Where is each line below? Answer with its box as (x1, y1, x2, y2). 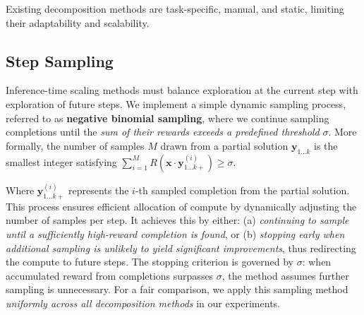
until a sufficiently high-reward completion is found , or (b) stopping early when (6, 226, 345, 241)
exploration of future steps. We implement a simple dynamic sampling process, (6, 96, 346, 111)
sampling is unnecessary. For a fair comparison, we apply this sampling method (6, 282, 348, 297)
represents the (68, 183, 129, 197)
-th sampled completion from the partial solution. (135, 183, 350, 197)
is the (314, 138, 338, 153)
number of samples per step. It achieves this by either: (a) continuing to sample (6, 213, 349, 227)
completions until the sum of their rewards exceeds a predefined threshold (6, 124, 320, 139)
